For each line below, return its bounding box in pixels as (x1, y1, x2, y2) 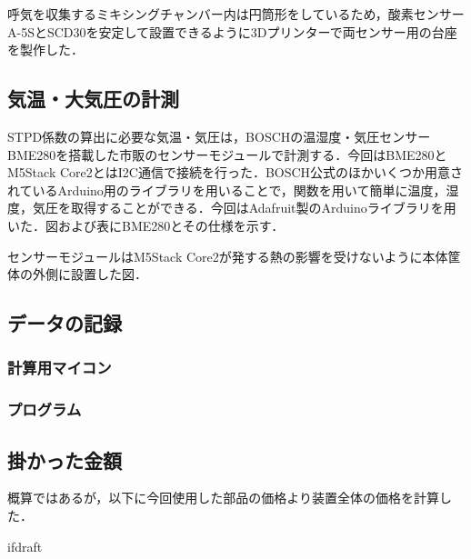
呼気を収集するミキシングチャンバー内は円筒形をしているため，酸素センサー (7, 5, 465, 23)
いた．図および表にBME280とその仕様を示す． (7, 215, 285, 235)
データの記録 (7, 309, 122, 337)
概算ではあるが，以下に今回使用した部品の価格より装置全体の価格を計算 (7, 488, 439, 507)
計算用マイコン (7, 356, 112, 379)
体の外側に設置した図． (7, 265, 147, 284)
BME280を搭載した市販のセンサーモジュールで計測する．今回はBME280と (7, 145, 447, 164)
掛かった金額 (7, 445, 122, 474)
